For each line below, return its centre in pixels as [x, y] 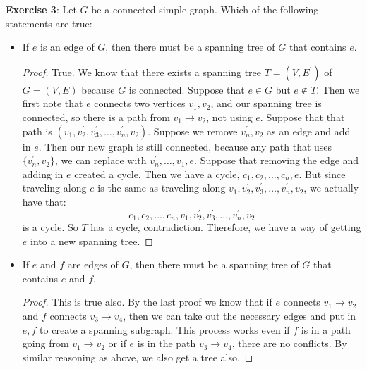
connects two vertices [140, 103]
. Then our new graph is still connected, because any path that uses [185, 146]
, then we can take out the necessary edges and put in [240, 316]
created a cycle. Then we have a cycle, [157, 174]
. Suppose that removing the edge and [277, 160]
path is [37, 131]
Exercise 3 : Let [41, 9]
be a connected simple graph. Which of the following [205, 9]
